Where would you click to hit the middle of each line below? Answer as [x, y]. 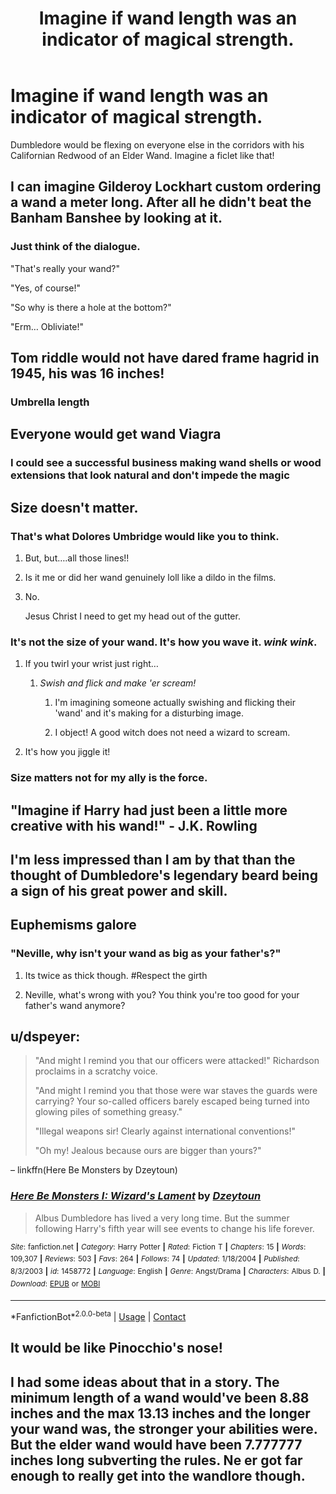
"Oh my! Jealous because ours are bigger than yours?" [148, 1151]
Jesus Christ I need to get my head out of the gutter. [132, 616]
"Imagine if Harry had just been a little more [149, 810]
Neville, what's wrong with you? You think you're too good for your [162, 994]
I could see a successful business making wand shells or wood [166, 463]
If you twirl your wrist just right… [91, 664]
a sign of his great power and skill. [119, 890]
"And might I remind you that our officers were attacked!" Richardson [177, 1061]
